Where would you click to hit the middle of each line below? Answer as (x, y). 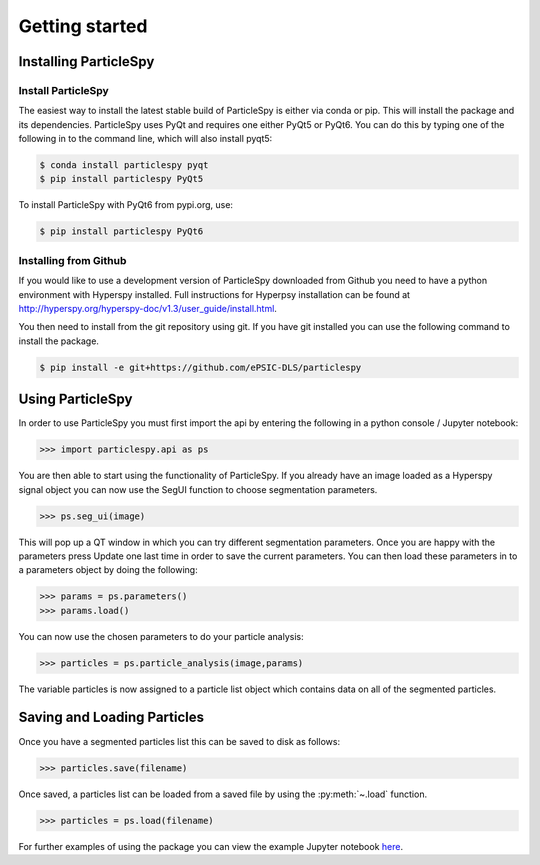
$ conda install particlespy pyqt (124, 165)
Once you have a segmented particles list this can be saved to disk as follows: (179, 741)
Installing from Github (72, 260)
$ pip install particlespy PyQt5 (121, 179)
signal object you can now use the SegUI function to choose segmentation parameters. (198, 489)
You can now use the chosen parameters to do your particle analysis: (161, 636)
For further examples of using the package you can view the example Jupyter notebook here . (211, 846)
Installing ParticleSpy (86, 61)
